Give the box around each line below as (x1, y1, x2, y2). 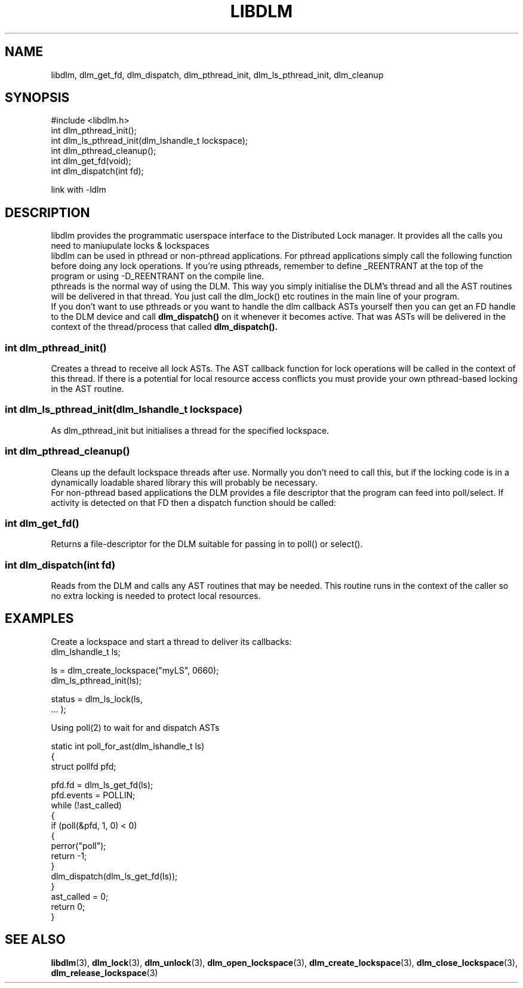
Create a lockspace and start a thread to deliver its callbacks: (51, 636, 292, 647)
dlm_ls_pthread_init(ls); (51, 675, 142, 686)
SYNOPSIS (5, 90, 70, 106)
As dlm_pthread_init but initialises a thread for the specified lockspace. (51, 425, 330, 436)
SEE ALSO (5, 932, 66, 947)
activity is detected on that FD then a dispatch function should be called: (51, 497, 336, 508)
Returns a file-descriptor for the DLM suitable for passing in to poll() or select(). (51, 539, 363, 549)
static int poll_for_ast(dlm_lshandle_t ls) (51, 740, 205, 751)
